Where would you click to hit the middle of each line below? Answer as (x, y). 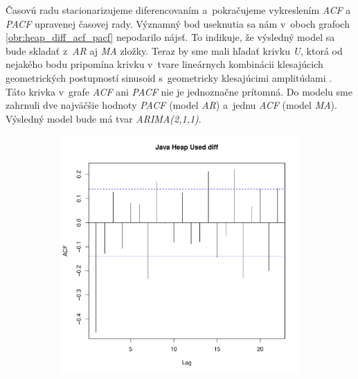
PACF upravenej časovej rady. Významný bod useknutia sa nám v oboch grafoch (178, 23)
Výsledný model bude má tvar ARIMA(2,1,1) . (104, 118)
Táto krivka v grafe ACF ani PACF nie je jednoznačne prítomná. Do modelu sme (179, 91)
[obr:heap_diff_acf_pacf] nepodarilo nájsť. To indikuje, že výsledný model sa (170, 37)
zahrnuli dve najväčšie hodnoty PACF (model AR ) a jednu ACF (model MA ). (171, 105)
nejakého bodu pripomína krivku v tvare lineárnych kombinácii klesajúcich (164, 64)
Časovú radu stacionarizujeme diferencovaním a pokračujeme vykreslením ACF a (178, 10)
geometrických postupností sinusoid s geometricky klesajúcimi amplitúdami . (169, 77)
